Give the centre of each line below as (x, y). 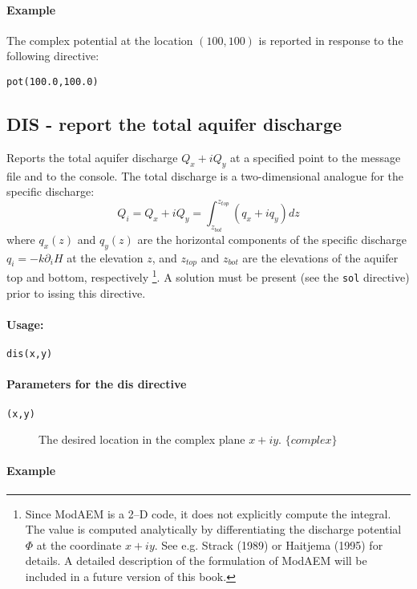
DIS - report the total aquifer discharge (174, 124)
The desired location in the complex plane (142, 439)
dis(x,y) (30, 354)
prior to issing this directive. (76, 292)
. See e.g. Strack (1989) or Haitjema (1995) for (269, 544)
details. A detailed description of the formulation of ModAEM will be (196, 561)
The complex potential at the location (100, 40)
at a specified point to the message (316, 157)
